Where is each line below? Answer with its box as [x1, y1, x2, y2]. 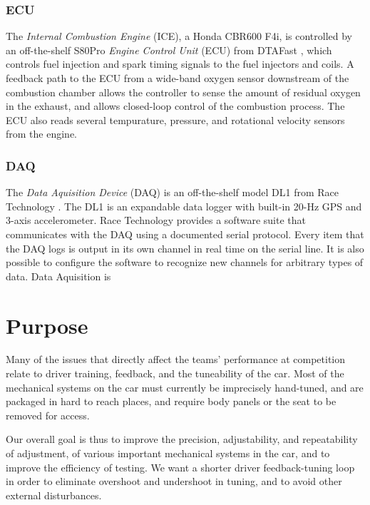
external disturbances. [6, 487, 102, 502]
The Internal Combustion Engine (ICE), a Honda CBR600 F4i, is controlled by [6, 29, 352, 44]
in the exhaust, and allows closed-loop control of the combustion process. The [6, 98, 345, 113]
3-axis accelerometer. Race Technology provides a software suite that [6, 213, 306, 228]
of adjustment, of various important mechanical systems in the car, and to [6, 446, 330, 461]
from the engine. [6, 126, 77, 141]
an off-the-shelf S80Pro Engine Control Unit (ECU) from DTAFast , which [6, 42, 332, 57]
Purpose [6, 310, 88, 340]
